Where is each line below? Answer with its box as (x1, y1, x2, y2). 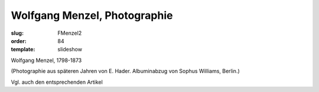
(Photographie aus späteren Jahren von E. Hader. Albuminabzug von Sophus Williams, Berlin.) (11, 68, 240, 75)
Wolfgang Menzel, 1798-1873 (11, 57, 82, 64)
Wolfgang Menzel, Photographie (11, 9, 173, 22)
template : (11, 46, 35, 53)
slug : (11, 29, 24, 37)
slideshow (57, 46, 83, 53)
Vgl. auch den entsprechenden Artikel (11, 78, 103, 86)
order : (11, 37, 27, 44)
